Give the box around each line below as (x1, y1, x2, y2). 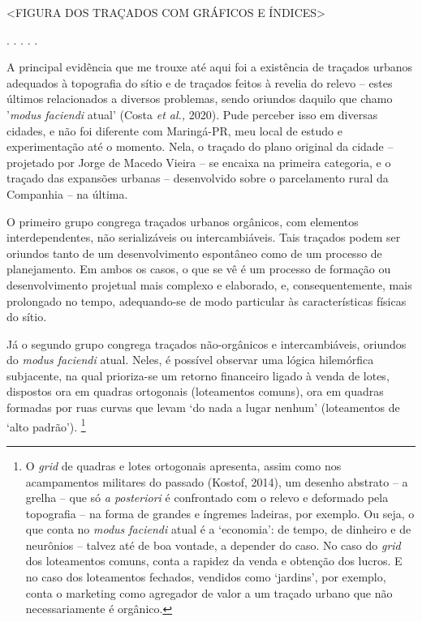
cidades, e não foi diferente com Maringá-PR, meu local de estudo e (6, 122, 342, 139)
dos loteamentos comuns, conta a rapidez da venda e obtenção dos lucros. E (25, 552, 403, 569)
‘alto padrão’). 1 (6, 415, 86, 435)
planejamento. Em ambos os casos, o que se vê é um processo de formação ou (6, 260, 391, 277)
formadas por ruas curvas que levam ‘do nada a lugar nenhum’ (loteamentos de (6, 399, 400, 416)
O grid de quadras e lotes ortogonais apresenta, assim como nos (25, 457, 342, 474)
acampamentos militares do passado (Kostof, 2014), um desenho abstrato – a (25, 473, 408, 490)
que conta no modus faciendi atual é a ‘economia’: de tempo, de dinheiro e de (25, 521, 411, 538)
